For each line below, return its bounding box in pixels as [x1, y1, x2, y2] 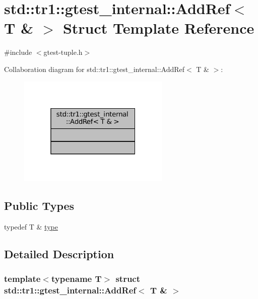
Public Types [4, 198, 75, 213]
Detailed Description [4, 246, 114, 261]
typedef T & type [4, 221, 58, 232]
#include [4, 47, 32, 57]
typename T [51, 272, 102, 285]
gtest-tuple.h [43, 47, 83, 57]
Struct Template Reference [62, 18, 254, 38]
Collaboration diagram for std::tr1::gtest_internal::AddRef [4, 63, 185, 74]
